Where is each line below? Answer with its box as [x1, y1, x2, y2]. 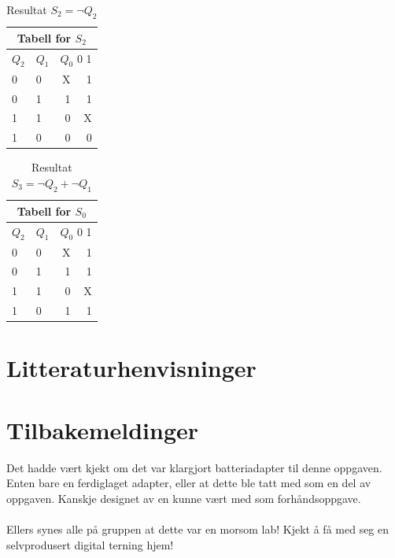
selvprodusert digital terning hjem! [6, 536, 174, 552]
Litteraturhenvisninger [6, 352, 257, 384]
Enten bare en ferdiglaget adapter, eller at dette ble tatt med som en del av [6, 475, 371, 491]
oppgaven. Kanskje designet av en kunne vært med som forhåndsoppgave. [6, 490, 361, 506]
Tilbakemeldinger [6, 413, 199, 445]
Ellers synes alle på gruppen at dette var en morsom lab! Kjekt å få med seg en [6, 521, 389, 538]
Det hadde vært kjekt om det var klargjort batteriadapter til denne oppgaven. [6, 459, 382, 475]
